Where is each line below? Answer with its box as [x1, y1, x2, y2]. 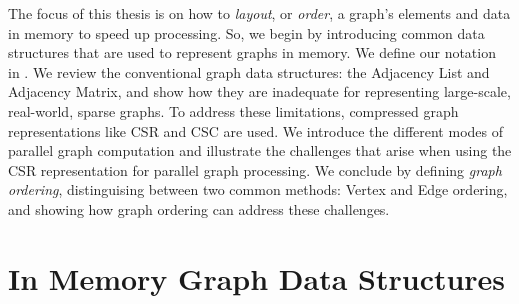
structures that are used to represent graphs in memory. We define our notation [8, 42, 496, 63]
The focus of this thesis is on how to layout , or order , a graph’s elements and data [8, 3, 511, 23]
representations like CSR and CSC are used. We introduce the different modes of [8, 120, 503, 141]
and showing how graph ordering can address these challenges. [8, 198, 390, 219]
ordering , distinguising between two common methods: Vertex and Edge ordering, [8, 179, 508, 200]
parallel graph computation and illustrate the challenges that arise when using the [8, 140, 512, 161]
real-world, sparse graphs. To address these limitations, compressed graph [8, 100, 459, 121]
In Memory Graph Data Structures [8, 257, 506, 298]
